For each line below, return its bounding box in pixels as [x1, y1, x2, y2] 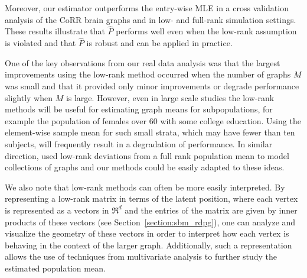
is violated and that [5, 37, 76, 49]
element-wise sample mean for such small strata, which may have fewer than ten [5, 126, 295, 138]
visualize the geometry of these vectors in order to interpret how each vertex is [5, 227, 289, 240]
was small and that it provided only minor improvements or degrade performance [5, 80, 299, 92]
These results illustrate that [5, 25, 105, 37]
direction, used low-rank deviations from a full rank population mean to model [5, 149, 289, 161]
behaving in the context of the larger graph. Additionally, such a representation [5, 238, 292, 251]
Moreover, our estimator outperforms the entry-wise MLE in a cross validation [5, 2, 289, 14]
